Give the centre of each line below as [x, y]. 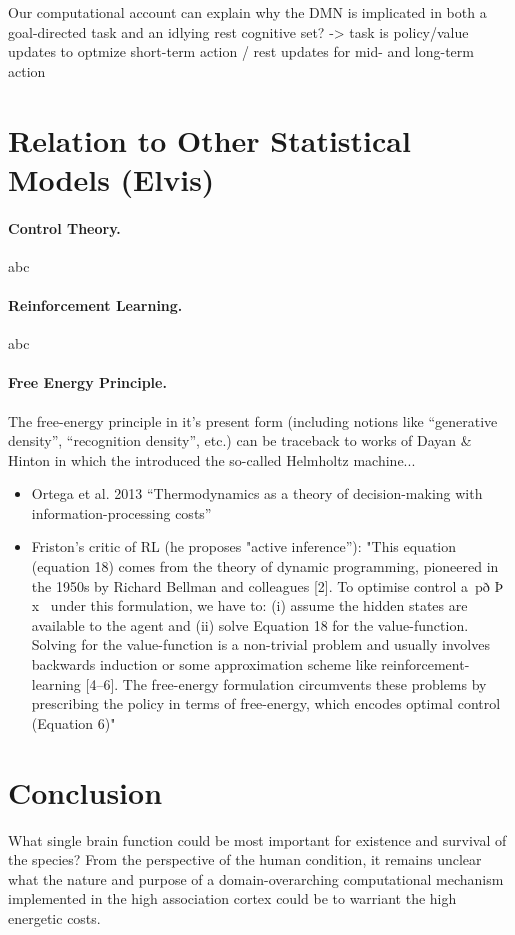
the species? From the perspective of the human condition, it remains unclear [245, 859]
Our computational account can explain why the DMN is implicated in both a [247, 12]
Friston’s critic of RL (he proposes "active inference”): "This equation [244, 546]
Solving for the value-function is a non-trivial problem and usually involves [260, 644]
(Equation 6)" [73, 722]
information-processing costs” [121, 512]
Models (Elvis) [111, 178]
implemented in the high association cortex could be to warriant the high [232, 898]
